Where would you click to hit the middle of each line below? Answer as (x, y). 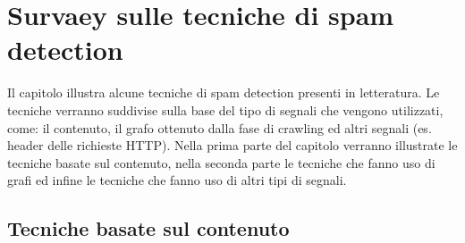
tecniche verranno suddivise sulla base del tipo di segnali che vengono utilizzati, (225, 109)
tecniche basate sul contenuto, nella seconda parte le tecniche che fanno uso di (221, 162)
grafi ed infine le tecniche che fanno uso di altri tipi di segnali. (177, 180)
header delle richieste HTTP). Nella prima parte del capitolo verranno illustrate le (232, 145)
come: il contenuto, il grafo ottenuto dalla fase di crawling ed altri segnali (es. (220, 127)
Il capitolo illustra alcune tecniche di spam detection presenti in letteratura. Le (224, 92)
